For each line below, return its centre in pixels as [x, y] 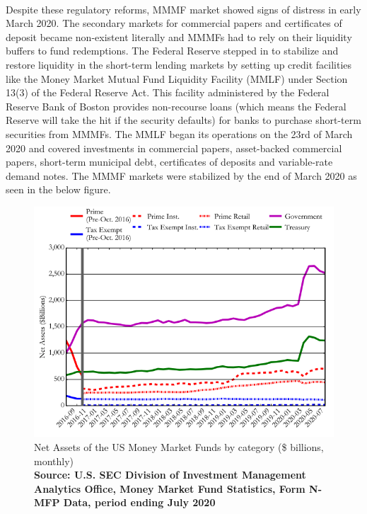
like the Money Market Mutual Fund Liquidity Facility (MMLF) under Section [177, 78]
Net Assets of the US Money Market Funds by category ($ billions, [179, 447]
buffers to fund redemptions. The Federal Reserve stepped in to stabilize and [172, 51]
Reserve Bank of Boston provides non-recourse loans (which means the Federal [176, 106]
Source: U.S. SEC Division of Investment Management [170, 475]
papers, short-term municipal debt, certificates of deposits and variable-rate [169, 162]
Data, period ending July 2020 [139, 502]
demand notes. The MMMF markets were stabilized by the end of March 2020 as [181, 175]
